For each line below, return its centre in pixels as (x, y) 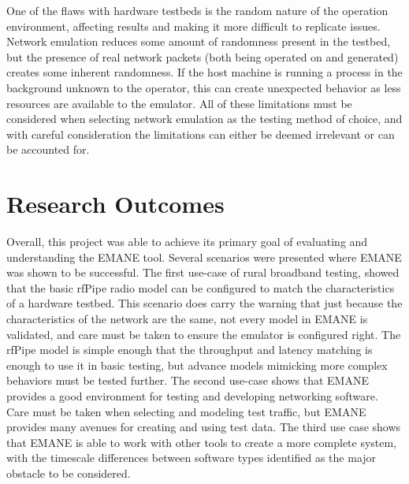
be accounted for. (48, 149)
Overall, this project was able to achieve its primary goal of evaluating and (187, 242)
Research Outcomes (115, 204)
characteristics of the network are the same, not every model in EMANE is (187, 319)
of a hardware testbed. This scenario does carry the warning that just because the (204, 303)
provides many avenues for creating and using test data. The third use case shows (204, 427)
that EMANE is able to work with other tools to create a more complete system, (202, 442)
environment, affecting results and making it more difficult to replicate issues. (193, 26)
